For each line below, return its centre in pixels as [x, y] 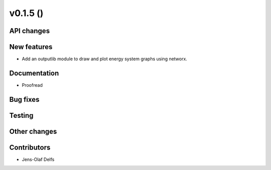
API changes [30, 31]
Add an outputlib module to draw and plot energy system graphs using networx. [105, 59]
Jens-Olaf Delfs [38, 159]
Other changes [33, 131]
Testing [21, 115]
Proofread [32, 85]
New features [31, 47]
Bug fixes [24, 100]
